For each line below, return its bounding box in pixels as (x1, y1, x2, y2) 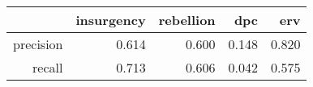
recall (32, 58, 63, 77)
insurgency (75, 10, 146, 29)
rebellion (158, 10, 216, 29)
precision (13, 35, 63, 53)
